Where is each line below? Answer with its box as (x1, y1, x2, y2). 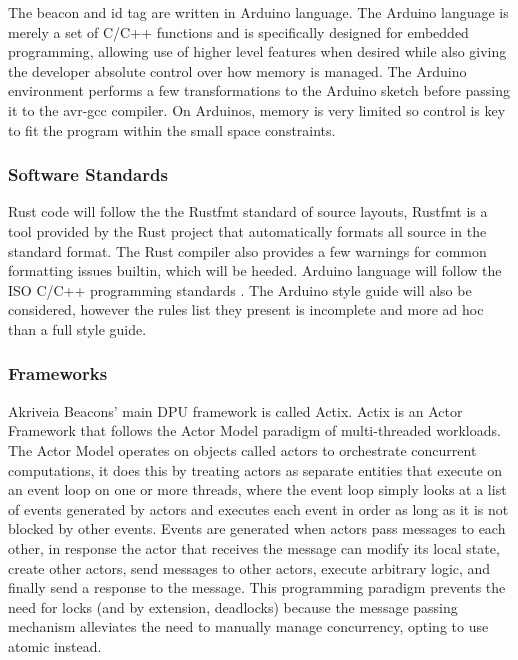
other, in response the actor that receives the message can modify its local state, (8, 537, 500, 558)
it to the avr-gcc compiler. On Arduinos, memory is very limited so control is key (8, 99, 506, 120)
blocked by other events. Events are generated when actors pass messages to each (8, 518, 506, 539)
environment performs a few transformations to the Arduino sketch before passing (8, 80, 511, 101)
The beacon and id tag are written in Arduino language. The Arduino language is (8, 2, 509, 22)
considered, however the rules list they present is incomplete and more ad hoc (8, 299, 484, 320)
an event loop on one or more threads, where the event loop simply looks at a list (8, 479, 507, 500)
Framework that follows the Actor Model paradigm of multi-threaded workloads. (8, 420, 501, 441)
